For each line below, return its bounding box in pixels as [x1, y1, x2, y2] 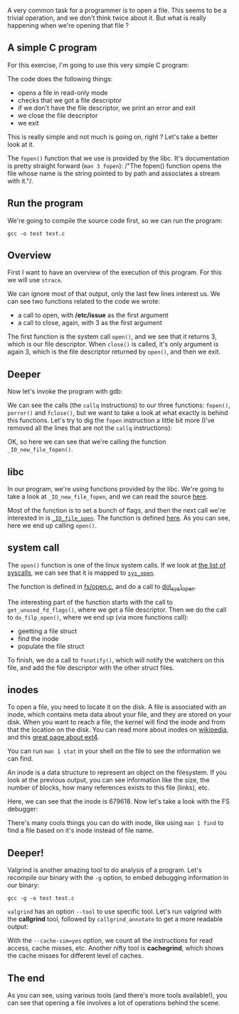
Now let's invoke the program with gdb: [7, 387, 123, 396]
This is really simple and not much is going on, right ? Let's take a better [7, 132, 218, 141]
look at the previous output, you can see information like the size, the [7, 776, 210, 784]
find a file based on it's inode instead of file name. [7, 826, 154, 835]
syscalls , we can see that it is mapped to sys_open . [7, 568, 155, 577]
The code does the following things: [7, 74, 113, 83]
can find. [7, 754, 33, 763]
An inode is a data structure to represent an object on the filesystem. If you [7, 768, 228, 777]
